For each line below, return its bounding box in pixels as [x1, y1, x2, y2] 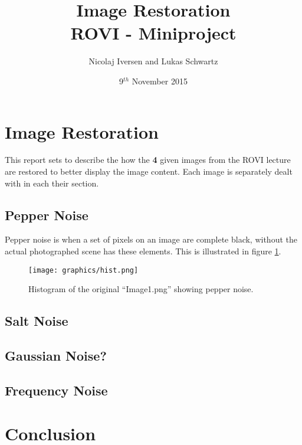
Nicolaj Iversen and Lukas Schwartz [88, 55, 218, 67]
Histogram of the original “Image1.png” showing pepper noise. [28, 283, 254, 295]
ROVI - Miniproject [70, 21, 237, 45]
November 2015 [132, 74, 188, 87]
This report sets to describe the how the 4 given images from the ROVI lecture [5, 153, 291, 166]
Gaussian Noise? [5, 346, 107, 365]
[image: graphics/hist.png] [28, 266, 139, 274]
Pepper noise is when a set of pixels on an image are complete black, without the [5, 233, 297, 246]
